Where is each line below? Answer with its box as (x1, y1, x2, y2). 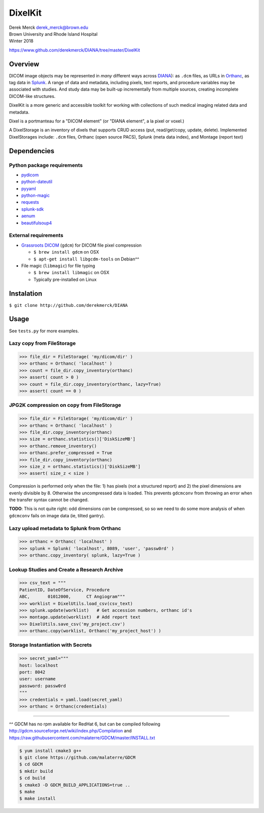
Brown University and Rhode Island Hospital (9, 31, 98, 37)
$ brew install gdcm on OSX (33, 249, 99, 255)
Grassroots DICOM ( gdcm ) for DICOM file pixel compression (21, 242, 142, 248)
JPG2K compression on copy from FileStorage (9, 402, 122, 409)
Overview (9, 60, 40, 68)
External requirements (9, 232, 64, 239)
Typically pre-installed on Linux (33, 277, 97, 282)
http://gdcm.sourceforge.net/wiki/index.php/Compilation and (9, 728, 132, 734)
